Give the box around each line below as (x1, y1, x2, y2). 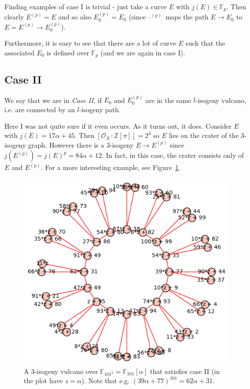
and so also (58, 12, 92, 22)
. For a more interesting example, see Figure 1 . (41, 162, 181, 172)
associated (4, 47, 34, 57)
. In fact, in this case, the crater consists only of (102, 150, 244, 160)
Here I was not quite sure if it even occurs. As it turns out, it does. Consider (4, 120, 232, 131)
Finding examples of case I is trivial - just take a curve (4, 1, 167, 11)
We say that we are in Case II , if (4, 95, 102, 105)
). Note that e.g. (81, 375, 130, 386)
